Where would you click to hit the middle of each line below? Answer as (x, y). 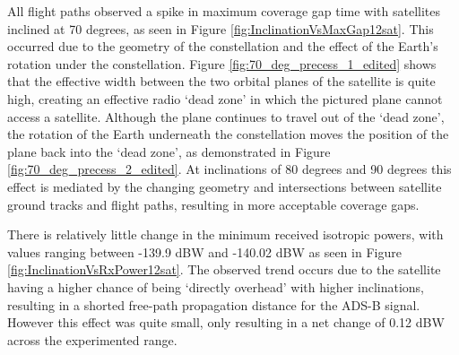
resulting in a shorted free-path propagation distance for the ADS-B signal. (214, 304)
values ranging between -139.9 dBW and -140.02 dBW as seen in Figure (204, 251)
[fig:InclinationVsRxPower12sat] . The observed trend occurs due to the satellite (224, 269)
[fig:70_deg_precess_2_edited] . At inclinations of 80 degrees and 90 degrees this (229, 169)
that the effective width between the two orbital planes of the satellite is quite (221, 81)
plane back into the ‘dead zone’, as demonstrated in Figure (169, 151)
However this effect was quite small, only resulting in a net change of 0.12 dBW (226, 322)
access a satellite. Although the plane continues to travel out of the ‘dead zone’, (226, 116)
